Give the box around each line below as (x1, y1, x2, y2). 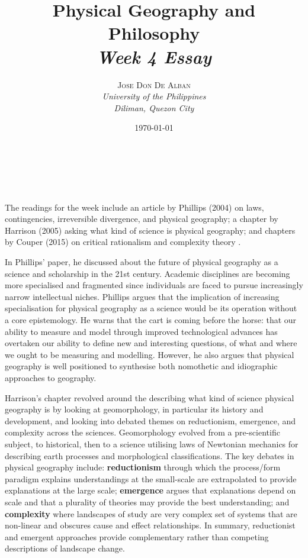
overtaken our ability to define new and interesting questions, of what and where (5, 337, 297, 349)
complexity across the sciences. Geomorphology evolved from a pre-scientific (5, 426, 280, 438)
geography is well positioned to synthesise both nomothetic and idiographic (5, 360, 278, 372)
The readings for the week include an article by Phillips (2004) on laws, (5, 201, 264, 213)
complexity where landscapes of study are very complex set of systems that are (5, 507, 297, 520)
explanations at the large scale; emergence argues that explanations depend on (5, 484, 296, 496)
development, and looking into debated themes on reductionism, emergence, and (5, 414, 296, 427)
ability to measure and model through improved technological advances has (5, 325, 278, 337)
